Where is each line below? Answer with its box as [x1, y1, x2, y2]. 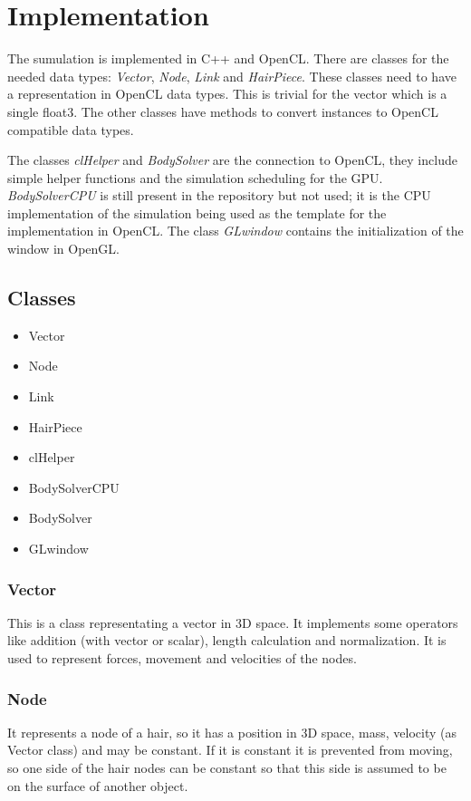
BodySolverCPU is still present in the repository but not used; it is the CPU [7, 186, 431, 205]
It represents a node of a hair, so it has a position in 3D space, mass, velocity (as [7, 722, 457, 741]
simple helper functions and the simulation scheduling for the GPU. [7, 168, 383, 187]
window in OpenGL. [7, 239, 120, 258]
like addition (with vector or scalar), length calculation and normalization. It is [7, 631, 447, 650]
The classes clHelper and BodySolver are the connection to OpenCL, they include [7, 150, 457, 169]
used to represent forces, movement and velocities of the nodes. [7, 649, 357, 668]
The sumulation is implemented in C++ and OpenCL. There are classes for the [7, 49, 449, 68]
